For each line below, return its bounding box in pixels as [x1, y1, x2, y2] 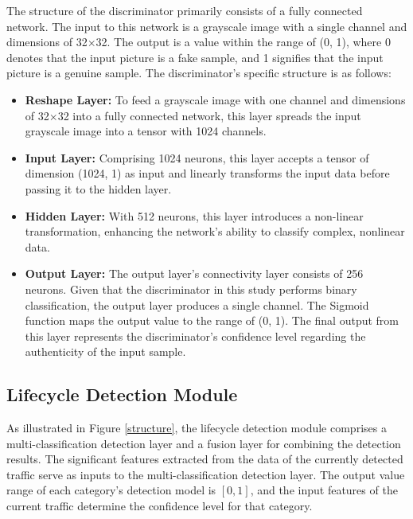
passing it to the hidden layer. [25, 180, 172, 197]
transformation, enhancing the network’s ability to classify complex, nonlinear [25, 223, 405, 240]
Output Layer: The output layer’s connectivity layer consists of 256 [25, 265, 364, 282]
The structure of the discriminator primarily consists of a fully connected [6, 2, 363, 18]
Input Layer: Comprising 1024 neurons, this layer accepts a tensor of [25, 149, 369, 166]
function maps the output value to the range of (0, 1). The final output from [25, 312, 399, 329]
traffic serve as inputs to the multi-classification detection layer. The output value [6, 466, 405, 482]
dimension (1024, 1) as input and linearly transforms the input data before [25, 165, 390, 181]
